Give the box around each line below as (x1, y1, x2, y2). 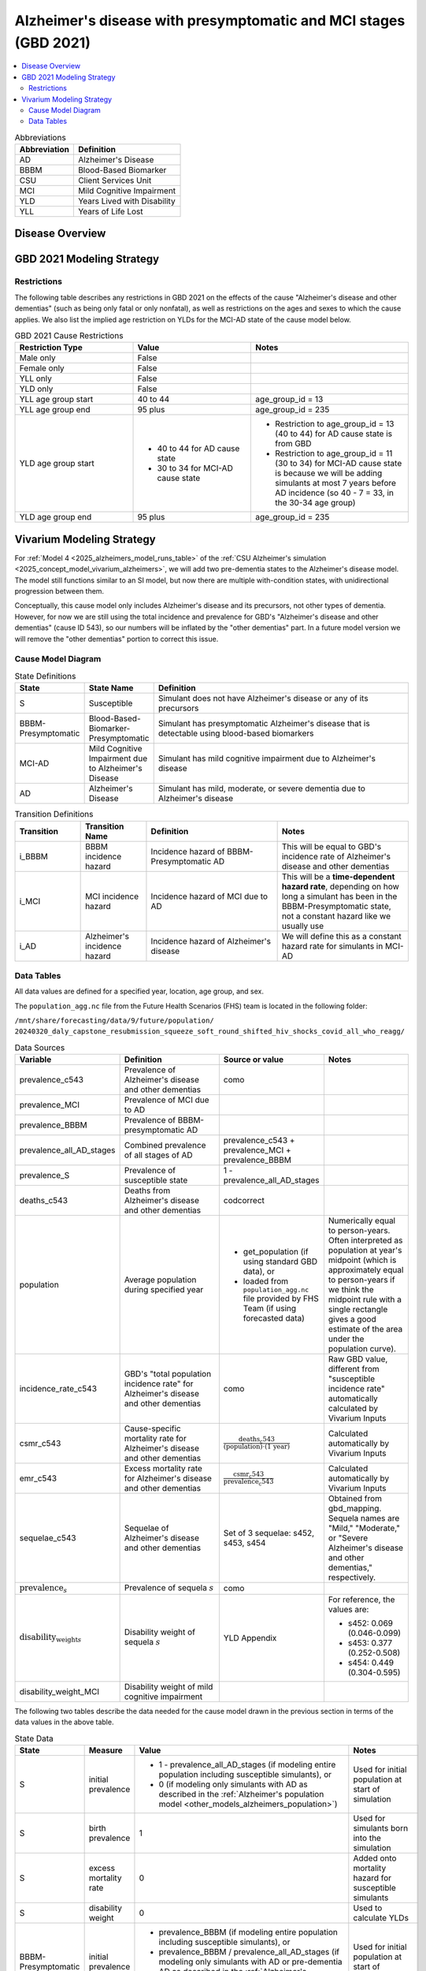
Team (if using (243, 1302, 297, 1313)
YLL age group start (19, 394, 94, 405)
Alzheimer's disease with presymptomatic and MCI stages (14, 12, 406, 29)
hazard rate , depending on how (281, 881, 399, 892)
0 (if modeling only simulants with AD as (158, 1779, 309, 1790)
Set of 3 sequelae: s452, (223, 1528, 315, 1539)
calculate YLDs (353, 1912, 409, 1923)
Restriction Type (19, 342, 83, 353)
